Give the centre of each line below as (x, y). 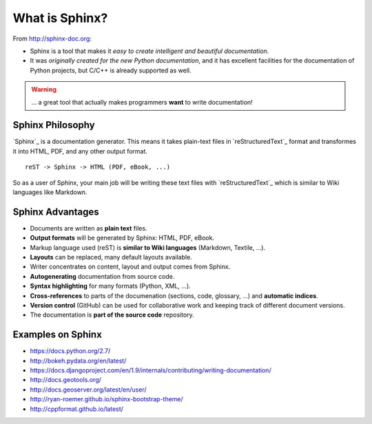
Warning (44, 89)
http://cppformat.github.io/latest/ (77, 409)
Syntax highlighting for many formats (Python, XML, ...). (110, 286)
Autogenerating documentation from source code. (102, 276)
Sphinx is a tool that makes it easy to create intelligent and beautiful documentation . (149, 51)
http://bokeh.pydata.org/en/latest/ (78, 361)
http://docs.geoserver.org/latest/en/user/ (88, 390)
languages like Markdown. (50, 192)
